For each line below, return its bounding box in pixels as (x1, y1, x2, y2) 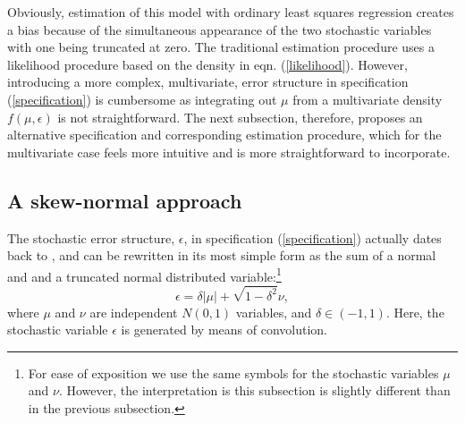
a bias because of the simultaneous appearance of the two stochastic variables (7, 20, 432, 38)
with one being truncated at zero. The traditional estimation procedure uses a (7, 38, 435, 56)
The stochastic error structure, (7, 228, 175, 247)
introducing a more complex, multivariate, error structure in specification (7, 72, 409, 91)
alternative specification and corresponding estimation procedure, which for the (7, 125, 442, 144)
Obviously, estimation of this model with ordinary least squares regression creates (7, 3, 454, 21)
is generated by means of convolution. (121, 320, 328, 339)
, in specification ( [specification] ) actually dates (183, 228, 442, 247)
